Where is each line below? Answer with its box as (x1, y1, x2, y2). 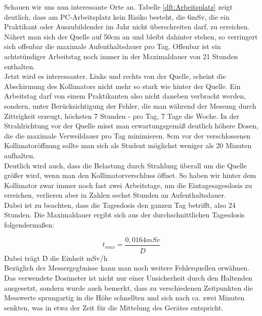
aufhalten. (4, 150, 35, 160)
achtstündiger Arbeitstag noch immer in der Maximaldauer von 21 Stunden (4, 51, 238, 61)
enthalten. (4, 61, 35, 71)
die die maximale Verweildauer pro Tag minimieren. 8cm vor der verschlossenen (4, 130, 251, 141)
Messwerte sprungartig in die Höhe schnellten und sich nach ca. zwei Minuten (4, 292, 245, 303)
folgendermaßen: (4, 219, 55, 230)
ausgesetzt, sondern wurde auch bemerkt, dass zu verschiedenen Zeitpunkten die (4, 282, 253, 293)
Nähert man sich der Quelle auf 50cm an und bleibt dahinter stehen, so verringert (4, 31, 258, 41)
